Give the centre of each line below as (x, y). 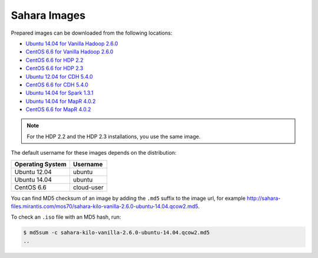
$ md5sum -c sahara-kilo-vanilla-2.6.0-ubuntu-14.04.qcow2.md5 (117, 233)
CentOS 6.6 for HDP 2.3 (54, 68)
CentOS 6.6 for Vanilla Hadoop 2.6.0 (69, 52)
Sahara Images (48, 15)
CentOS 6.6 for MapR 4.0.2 (58, 109)
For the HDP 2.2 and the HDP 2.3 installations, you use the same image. (114, 136)
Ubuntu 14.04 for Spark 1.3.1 (59, 93)
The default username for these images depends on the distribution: (94, 153)
